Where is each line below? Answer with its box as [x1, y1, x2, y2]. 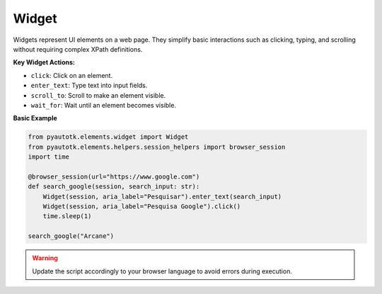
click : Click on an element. [30, 71, 113, 79]
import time [28, 153, 70, 161]
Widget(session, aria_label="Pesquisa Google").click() [42, 203, 241, 210]
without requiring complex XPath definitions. [13, 45, 143, 53]
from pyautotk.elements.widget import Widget [28, 133, 189, 141]
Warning [32, 254, 58, 262]
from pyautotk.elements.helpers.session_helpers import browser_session [28, 142, 286, 151]
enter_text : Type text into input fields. [30, 81, 148, 90]
